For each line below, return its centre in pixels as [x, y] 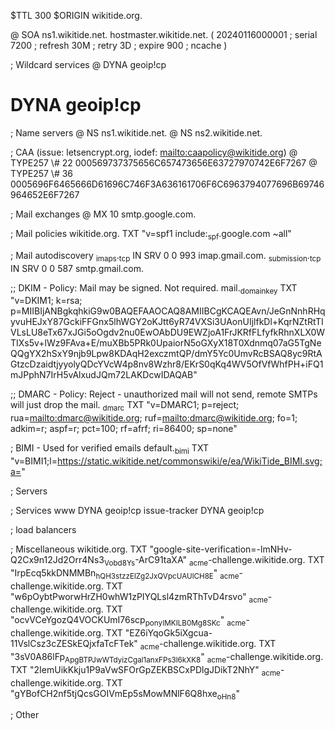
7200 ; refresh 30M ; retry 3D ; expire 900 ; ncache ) [119, 45]
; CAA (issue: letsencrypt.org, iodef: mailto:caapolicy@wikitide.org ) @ [154, 152]
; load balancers [43, 529]
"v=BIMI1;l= [34, 461]
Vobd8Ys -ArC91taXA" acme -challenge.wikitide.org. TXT [214, 560]
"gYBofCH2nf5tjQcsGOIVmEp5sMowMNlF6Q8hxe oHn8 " [125, 694]
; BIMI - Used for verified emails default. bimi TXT [109, 449]
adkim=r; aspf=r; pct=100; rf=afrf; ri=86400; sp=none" [124, 429]
